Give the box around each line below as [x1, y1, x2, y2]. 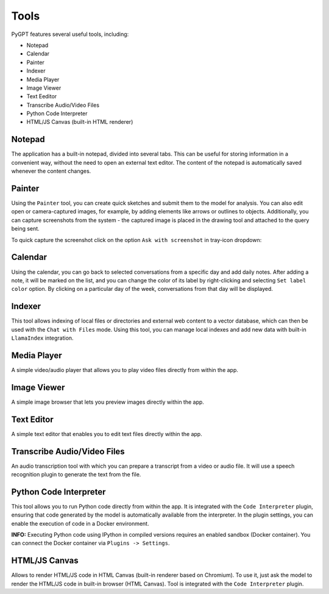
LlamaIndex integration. [11, 334, 74, 342]
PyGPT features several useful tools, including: [11, 30, 129, 38]
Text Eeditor [26, 93, 57, 100]
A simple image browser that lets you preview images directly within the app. [11, 398, 204, 406]
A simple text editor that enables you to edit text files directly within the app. [11, 430, 202, 437]
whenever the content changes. [11, 168, 91, 175]
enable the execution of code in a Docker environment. [11, 520, 149, 527]
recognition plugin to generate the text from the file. [11, 471, 141, 478]
